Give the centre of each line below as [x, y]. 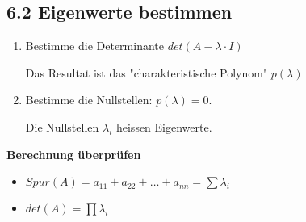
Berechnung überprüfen [74, 154]
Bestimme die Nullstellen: [89, 100]
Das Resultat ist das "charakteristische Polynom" [147, 72]
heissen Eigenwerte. [164, 126]
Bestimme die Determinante [94, 46]
